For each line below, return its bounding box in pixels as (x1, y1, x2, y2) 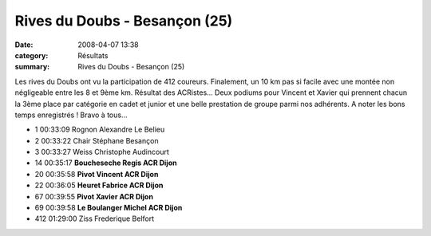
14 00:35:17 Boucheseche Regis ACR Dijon (34, 158, 177, 167)
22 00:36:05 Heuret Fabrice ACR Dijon (34, 180, 164, 191)
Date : (14, 40, 34, 49)
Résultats (77, 50, 109, 60)
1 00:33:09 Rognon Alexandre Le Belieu (34, 124, 165, 135)
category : (14, 50, 49, 60)
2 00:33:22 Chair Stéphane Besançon (34, 136, 159, 145)
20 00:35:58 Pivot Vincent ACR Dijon (34, 169, 159, 179)
